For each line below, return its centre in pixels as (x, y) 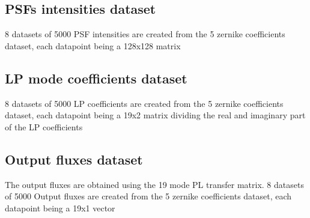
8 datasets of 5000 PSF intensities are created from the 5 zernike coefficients (145, 34)
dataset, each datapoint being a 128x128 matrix (93, 45)
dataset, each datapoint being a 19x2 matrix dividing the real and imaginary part (155, 115)
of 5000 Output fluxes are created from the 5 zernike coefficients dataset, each (148, 196)
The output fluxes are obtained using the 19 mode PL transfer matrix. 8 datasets (154, 184)
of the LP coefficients (44, 126)
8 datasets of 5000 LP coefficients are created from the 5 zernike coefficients (144, 103)
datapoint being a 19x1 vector (60, 207)
